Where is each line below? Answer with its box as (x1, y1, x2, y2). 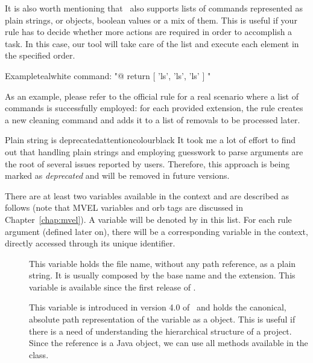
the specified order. (5, 49, 75, 62)
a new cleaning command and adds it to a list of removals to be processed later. (5, 113, 300, 126)
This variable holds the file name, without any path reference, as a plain (29, 257, 296, 269)
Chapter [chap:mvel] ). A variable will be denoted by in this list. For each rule (5, 213, 292, 225)
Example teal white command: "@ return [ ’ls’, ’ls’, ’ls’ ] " (5, 69, 211, 82)
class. (29, 348, 49, 361)
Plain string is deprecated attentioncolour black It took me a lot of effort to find (5, 133, 296, 146)
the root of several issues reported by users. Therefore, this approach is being (5, 157, 290, 170)
